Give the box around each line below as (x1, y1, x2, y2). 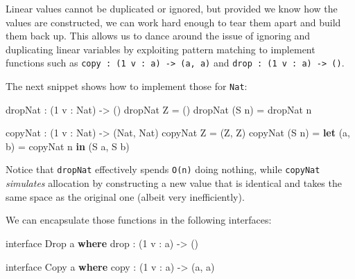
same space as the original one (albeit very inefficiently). (6, 189, 245, 204)
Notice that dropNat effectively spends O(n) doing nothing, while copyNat (6, 162, 320, 177)
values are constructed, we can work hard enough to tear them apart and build (6, 15, 341, 29)
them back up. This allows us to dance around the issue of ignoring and (6, 28, 311, 43)
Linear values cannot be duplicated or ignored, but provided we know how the (6, 1, 338, 15)
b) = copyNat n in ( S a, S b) (6, 138, 130, 153)
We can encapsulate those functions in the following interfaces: (6, 213, 272, 227)
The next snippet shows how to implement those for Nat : (6, 79, 248, 93)
